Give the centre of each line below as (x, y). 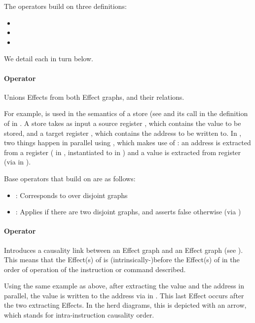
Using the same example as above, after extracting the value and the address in (124, 286)
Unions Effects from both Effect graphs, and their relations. (94, 97)
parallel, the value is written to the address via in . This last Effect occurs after (124, 295)
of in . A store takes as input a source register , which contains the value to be (123, 123)
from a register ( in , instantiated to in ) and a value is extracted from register (123, 152)
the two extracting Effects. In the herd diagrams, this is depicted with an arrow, (125, 305)
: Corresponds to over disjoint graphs (72, 195)
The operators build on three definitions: (65, 6)
